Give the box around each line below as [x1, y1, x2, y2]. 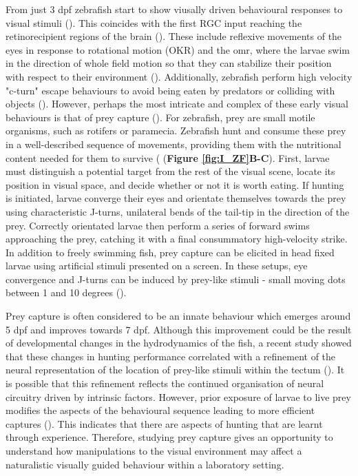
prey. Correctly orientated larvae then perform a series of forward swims [6, 218, 310, 232]
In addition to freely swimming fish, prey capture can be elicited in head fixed [6, 245, 335, 259]
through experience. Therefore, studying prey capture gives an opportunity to [6, 430, 333, 444]
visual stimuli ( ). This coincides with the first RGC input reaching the [6, 15, 302, 30]
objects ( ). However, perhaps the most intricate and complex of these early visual [6, 96, 348, 111]
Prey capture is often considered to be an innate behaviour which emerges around [6, 309, 351, 323]
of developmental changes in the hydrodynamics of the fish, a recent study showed [6, 335, 352, 350]
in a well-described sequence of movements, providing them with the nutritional [6, 136, 341, 151]
